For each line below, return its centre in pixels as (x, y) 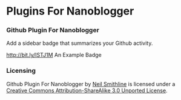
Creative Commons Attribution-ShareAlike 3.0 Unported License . (87, 90)
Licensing (21, 71)
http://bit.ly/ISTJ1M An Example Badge (54, 55)
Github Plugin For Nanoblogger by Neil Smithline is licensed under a (91, 84)
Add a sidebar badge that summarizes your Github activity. (80, 43)
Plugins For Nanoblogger (70, 11)
